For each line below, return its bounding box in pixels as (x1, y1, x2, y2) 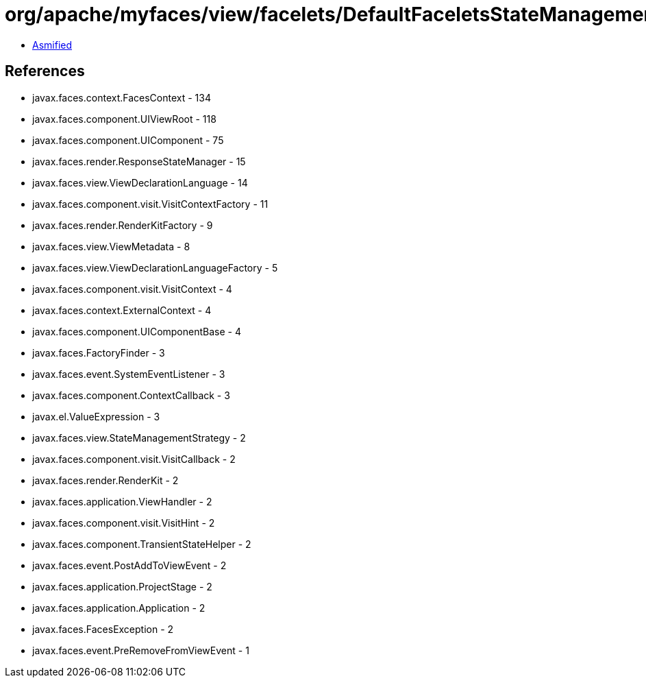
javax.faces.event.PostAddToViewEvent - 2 (32, 559, 227, 571)
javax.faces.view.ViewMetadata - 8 (32, 240, 190, 252)
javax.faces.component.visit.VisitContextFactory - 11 (32, 197, 269, 210)
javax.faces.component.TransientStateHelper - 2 (32, 538, 251, 550)
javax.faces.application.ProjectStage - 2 (32, 580, 212, 592)
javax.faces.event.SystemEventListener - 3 (32, 368, 225, 380)
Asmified (32, 38, 73, 51)
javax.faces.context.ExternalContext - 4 (32, 304, 212, 316)
